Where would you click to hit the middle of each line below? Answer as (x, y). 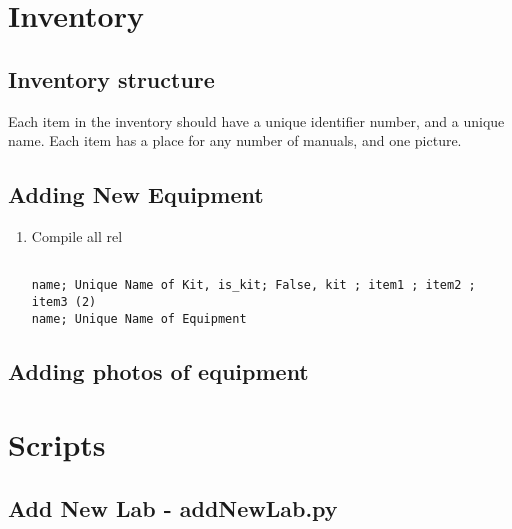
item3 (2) (64, 301)
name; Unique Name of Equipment (139, 318)
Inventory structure (111, 78)
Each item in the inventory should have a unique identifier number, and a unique (256, 120)
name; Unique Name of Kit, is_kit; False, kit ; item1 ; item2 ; (253, 285)
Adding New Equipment (136, 194)
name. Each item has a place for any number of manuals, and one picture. (235, 140)
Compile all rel (77, 235)
